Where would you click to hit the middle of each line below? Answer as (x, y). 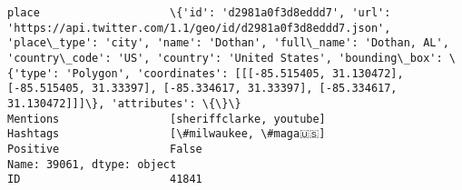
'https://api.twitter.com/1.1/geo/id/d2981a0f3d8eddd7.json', (199, 28)
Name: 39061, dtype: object (92, 164)
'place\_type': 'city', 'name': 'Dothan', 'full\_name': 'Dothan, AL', (228, 43)
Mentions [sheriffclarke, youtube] (167, 119)
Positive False (105, 149)
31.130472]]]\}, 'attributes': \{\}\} (124, 103)
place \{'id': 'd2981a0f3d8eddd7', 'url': (199, 13)
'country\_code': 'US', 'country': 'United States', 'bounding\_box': (225, 58)
